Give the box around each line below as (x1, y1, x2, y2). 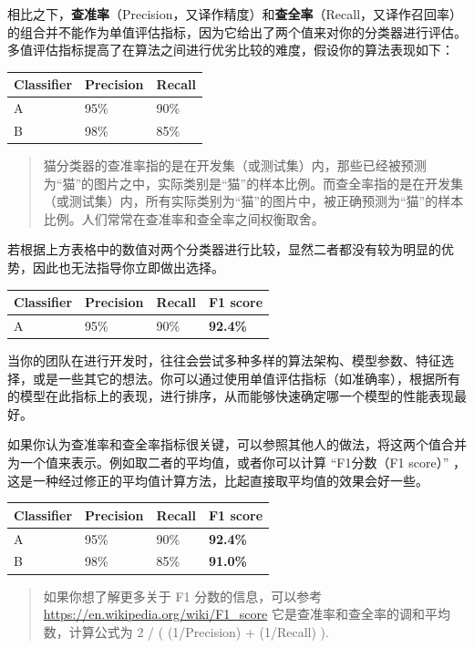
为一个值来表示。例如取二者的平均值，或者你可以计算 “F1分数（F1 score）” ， (7, 453, 466, 472)
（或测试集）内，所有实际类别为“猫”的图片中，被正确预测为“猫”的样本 (43, 191, 464, 211)
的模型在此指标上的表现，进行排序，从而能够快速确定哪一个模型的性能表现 (7, 386, 454, 406)
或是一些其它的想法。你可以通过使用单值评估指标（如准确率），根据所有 (32, 368, 460, 387)
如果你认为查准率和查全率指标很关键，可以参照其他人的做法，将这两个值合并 (7, 435, 467, 454)
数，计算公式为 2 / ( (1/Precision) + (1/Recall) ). (43, 622, 329, 641)
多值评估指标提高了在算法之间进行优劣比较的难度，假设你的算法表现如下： (7, 40, 454, 59)
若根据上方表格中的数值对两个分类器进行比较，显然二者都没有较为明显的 (7, 240, 441, 259)
